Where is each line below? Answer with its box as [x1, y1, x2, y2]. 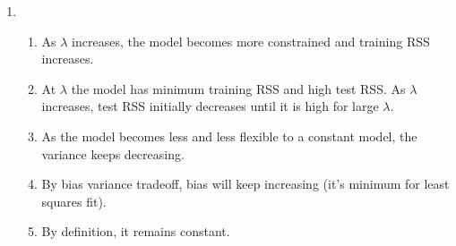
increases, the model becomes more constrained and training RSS [72, 31, 430, 50]
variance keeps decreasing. [41, 144, 185, 163]
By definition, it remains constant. [41, 222, 230, 241]
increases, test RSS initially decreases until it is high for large [41, 97, 379, 115]
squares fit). [41, 191, 107, 210]
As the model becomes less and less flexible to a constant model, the [41, 126, 417, 145]
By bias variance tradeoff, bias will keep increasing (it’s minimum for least [41, 174, 450, 193]
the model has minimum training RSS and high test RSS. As [71, 79, 406, 98]
